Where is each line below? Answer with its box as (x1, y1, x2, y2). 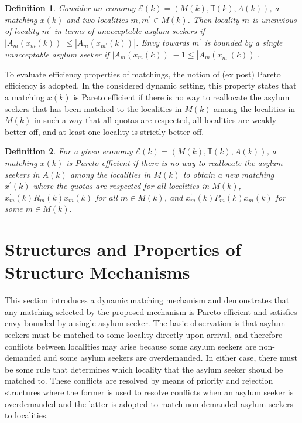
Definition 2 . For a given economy (5, 145, 133, 157)
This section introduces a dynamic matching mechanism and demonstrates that (5, 294, 290, 306)
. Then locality (187, 13, 239, 25)
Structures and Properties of (5, 237, 241, 261)
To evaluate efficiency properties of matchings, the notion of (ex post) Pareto (5, 67, 281, 80)
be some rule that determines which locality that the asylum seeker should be (5, 363, 283, 375)
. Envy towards (136, 36, 190, 48)
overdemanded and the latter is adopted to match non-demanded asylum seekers (5, 397, 294, 410)
